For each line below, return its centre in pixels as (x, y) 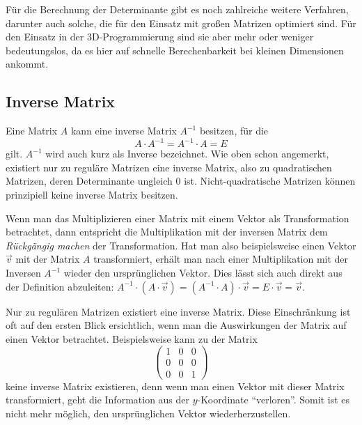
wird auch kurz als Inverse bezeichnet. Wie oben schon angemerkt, (187, 154)
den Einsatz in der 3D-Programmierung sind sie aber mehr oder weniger (160, 37)
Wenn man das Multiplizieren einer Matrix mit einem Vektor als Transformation (178, 218)
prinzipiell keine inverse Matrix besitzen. (92, 195)
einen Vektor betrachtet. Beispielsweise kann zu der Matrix (132, 338)
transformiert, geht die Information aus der (98, 400)
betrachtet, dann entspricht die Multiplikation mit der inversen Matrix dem (167, 232)
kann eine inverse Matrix (124, 131)
